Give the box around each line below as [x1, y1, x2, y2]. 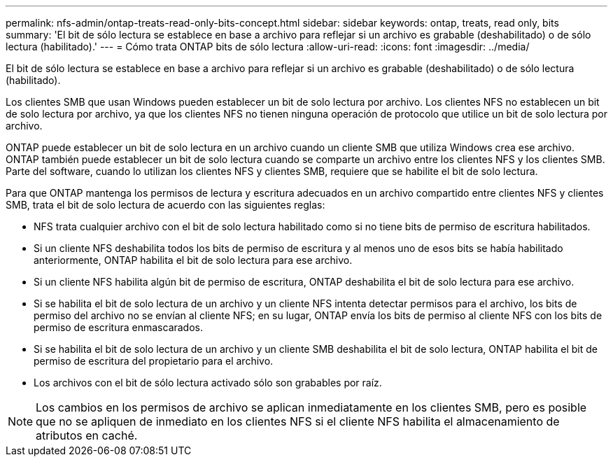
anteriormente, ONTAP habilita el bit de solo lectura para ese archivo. [34, 254, 353, 266]
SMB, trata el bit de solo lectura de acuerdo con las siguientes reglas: [6, 199, 325, 211]
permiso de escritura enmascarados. [34, 321, 204, 333]
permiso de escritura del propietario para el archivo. [34, 355, 274, 367]
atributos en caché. [36, 428, 138, 442]
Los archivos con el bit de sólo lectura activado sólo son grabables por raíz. [34, 377, 382, 388]
